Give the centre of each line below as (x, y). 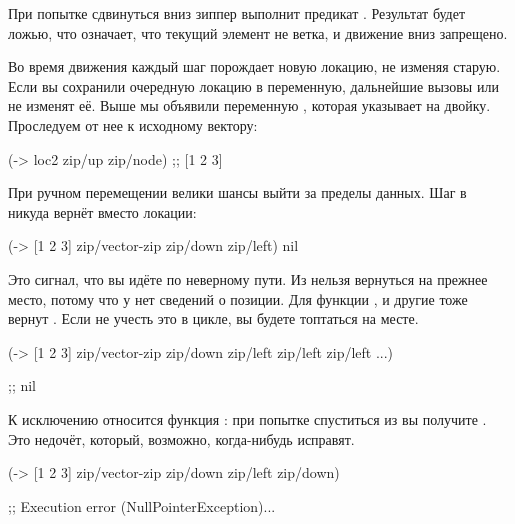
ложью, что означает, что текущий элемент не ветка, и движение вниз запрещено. (258, 32)
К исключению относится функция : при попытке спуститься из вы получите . (247, 418)
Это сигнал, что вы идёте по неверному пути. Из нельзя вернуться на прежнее (248, 278)
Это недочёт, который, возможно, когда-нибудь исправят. (181, 438)
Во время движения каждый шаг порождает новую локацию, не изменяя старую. (254, 66)
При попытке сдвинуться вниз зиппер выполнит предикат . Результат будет (237, 13)
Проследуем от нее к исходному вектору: (133, 124)
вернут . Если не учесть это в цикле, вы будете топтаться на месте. (213, 318)
